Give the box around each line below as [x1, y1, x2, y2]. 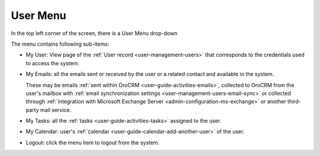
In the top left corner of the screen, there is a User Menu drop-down [11, 30, 178, 37]
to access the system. [25, 59, 80, 66]
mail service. [40, 106, 72, 113]
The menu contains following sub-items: [11, 40, 110, 47]
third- [287, 98, 302, 105]
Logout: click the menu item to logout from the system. [25, 139, 160, 146]
